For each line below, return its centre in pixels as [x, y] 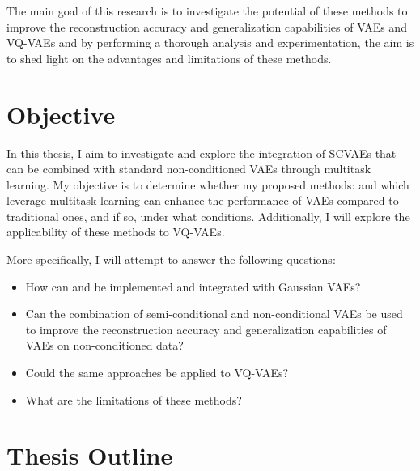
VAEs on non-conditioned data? [104, 345]
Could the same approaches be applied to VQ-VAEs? [157, 373]
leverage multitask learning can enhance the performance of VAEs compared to [203, 200]
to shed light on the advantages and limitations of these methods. [169, 58]
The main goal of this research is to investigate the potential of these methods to [207, 11]
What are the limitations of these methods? [134, 399]
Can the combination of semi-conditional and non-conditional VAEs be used [214, 314]
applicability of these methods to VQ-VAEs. [116, 232]
